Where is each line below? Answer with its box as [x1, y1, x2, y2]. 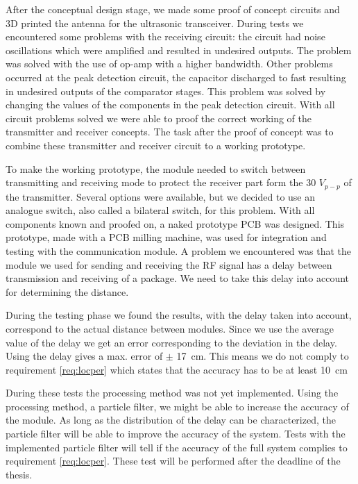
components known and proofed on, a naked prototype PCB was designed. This [6, 216, 345, 231]
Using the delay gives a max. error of [6, 349, 163, 363]
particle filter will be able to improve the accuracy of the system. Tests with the [6, 426, 346, 441]
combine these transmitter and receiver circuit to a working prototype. [6, 137, 306, 152]
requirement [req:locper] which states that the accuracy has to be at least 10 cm [6, 362, 348, 376]
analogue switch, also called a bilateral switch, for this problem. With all [6, 203, 315, 217]
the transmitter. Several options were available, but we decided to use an [6, 189, 316, 203]
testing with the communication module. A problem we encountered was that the [6, 243, 351, 258]
